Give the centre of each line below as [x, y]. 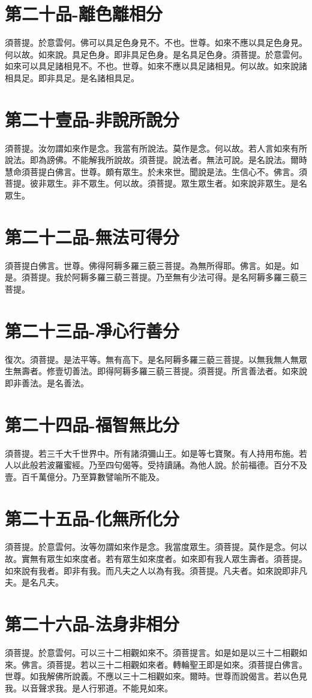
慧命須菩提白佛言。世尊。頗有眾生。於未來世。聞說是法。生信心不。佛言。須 [156, 171]
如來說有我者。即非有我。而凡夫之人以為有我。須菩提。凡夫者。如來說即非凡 [156, 570]
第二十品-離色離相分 [84, 14]
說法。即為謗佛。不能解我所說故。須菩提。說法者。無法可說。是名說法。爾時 [156, 160]
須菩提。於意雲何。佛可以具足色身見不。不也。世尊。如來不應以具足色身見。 [156, 42]
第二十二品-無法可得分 [92, 236]
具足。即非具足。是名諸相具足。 [76, 77]
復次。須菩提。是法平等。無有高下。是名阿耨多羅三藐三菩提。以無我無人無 [152, 359]
